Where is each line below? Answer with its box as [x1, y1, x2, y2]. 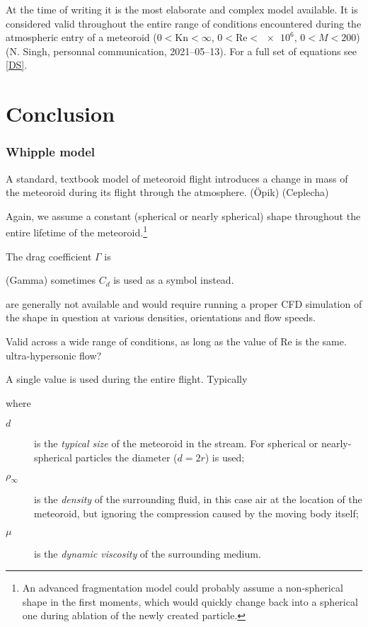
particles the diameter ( [75, 449, 178, 464]
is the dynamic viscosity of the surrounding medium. [34, 546, 261, 560]
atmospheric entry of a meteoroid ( [6, 30, 157, 45]
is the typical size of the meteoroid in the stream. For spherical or [34, 436, 318, 451]
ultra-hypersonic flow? [6, 347, 102, 362]
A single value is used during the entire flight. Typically [6, 372, 248, 386]
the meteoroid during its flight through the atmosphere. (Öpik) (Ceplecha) [6, 185, 329, 200]
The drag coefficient [6, 248, 92, 263]
